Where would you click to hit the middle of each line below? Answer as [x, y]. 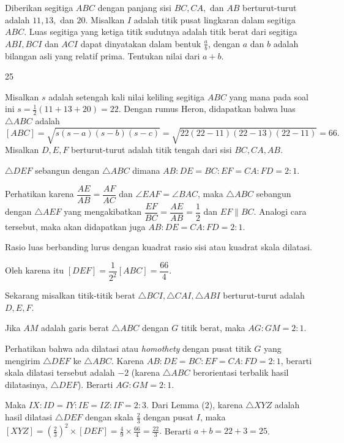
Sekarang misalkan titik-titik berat [70, 295]
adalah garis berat [75, 328]
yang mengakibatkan [103, 211]
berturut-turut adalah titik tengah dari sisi [151, 150]
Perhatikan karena [39, 194]
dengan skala [110, 417]
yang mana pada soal [269, 96]
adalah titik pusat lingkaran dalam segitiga [215, 19]
